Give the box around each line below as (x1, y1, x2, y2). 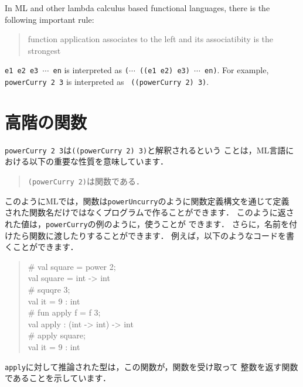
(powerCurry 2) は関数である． (28, 175, 144, 187)
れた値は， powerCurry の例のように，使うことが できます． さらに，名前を (5, 217, 289, 230)
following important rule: (5, 13, 94, 25)
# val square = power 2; (28, 260, 116, 272)
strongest (28, 44, 61, 56)
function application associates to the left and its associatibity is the (28, 33, 274, 45)
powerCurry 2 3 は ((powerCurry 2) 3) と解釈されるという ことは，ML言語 (5, 143, 286, 156)
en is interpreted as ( (53, 64, 129, 76)
